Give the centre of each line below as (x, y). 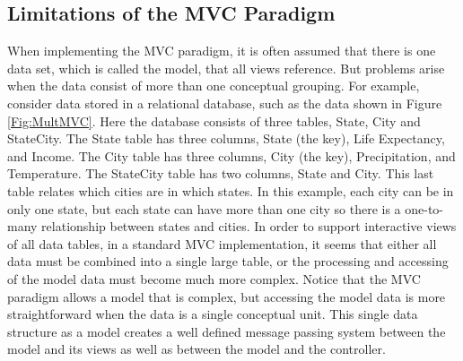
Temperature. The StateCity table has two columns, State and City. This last (221, 173)
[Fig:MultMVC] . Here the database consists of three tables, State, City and (214, 120)
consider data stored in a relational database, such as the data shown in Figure (225, 103)
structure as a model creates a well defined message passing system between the (227, 331)
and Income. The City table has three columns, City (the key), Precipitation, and (231, 155)
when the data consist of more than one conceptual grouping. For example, (214, 86)
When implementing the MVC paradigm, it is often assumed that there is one (222, 51)
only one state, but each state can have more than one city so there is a (204, 208)
